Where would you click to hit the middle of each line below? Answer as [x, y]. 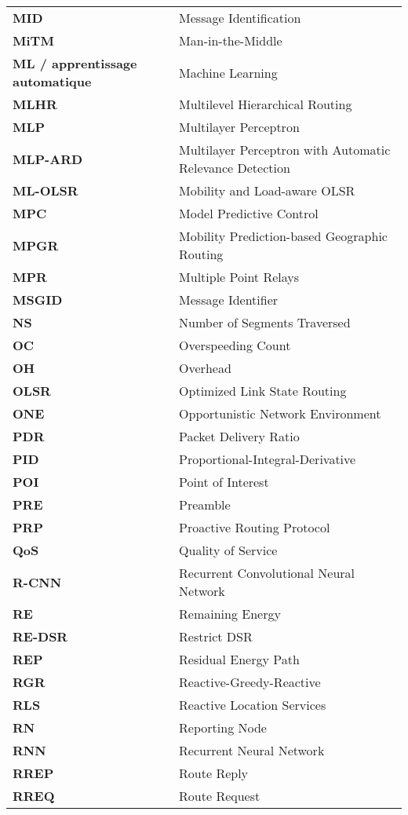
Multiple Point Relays [239, 277]
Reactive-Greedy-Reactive [250, 682]
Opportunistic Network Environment [280, 413]
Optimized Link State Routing [263, 391]
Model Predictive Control [249, 213]
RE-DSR [40, 636]
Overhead [205, 368]
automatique [52, 81]
